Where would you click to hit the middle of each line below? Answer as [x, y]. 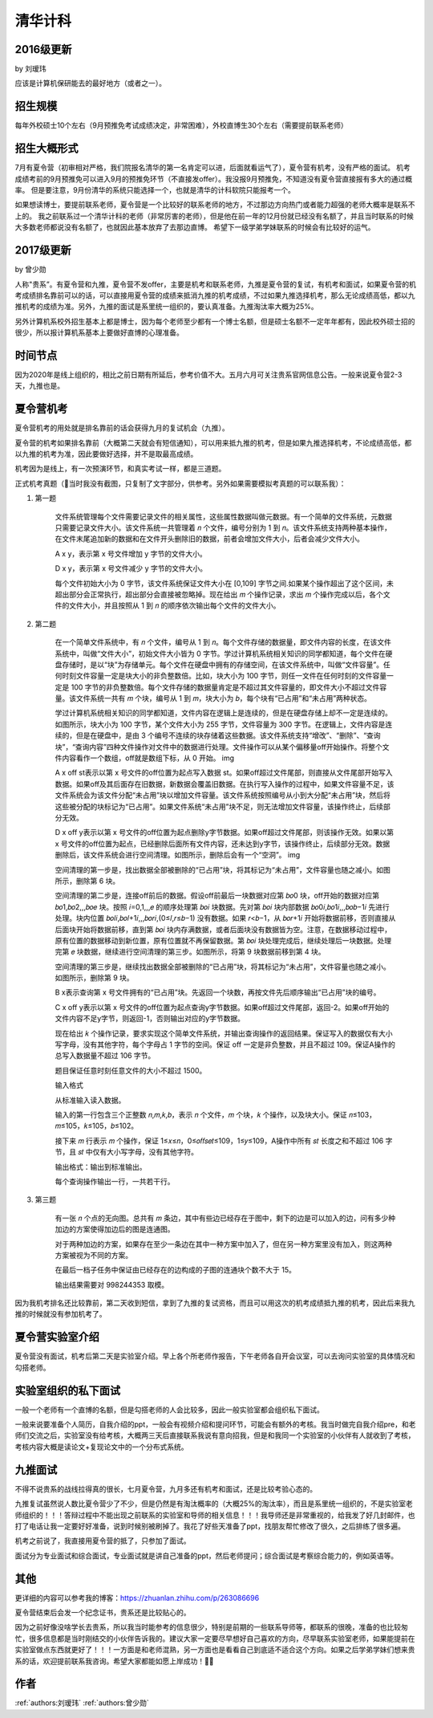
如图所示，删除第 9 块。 [94, 978]
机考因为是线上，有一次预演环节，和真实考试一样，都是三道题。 [120, 469]
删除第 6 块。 [98, 881]
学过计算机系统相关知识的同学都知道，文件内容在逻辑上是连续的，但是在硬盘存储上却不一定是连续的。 [223, 713]
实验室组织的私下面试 [67, 1390]
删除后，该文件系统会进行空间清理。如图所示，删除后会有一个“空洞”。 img [178, 855]
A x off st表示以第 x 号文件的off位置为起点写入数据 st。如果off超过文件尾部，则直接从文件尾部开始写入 [224, 773]
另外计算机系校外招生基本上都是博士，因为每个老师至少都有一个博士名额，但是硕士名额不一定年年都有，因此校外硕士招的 [215, 321]
